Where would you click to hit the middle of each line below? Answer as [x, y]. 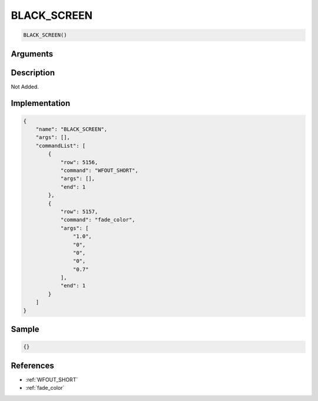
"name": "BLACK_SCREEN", [72, 129]
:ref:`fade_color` [45, 388]
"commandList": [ [61, 145]
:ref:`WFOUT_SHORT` [52, 379]
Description [33, 73]
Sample [25, 329]
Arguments [32, 54]
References [32, 365]
